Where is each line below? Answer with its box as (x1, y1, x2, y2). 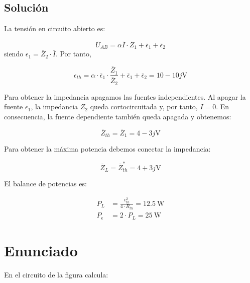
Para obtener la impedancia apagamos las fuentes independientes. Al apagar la (4, 91, 246, 102)
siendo (4, 48, 24, 59)
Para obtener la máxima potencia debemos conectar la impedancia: (4, 144, 211, 154)
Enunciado (4, 240, 78, 260)
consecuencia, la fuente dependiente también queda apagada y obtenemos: (4, 111, 231, 122)
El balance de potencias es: (4, 178, 87, 189)
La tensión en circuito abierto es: (4, 23, 105, 34)
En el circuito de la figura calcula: (4, 269, 108, 279)
